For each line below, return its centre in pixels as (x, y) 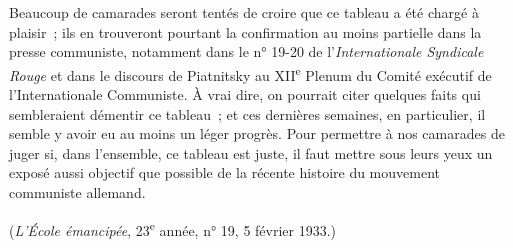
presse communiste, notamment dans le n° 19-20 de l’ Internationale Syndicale (246, 51)
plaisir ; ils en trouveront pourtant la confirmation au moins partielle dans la (245, 31)
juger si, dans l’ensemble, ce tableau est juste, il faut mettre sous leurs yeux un (251, 152)
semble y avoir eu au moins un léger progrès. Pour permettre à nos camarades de (257, 133)
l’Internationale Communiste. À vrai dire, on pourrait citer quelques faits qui (245, 94)
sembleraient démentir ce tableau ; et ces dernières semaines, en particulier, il (247, 113)
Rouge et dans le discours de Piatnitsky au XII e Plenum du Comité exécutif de (250, 73)
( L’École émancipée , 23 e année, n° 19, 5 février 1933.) (173, 228)
